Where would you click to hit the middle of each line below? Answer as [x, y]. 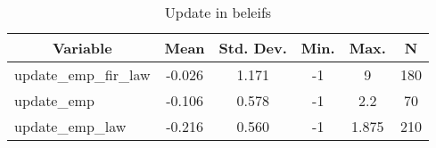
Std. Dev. [253, 48]
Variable [82, 48]
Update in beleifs [218, 12]
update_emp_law [70, 126]
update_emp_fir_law [82, 74]
